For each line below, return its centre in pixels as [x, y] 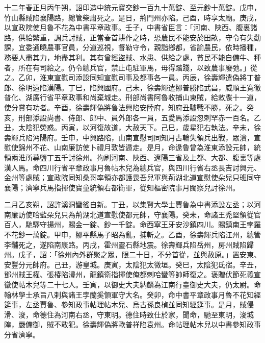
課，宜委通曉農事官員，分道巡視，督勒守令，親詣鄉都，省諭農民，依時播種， [132, 47]
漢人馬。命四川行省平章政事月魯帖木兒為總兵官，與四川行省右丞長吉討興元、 [132, 167]
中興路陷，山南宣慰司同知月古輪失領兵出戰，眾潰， [168, 137]
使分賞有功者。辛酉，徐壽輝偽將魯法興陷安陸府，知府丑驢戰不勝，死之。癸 [129, 107]
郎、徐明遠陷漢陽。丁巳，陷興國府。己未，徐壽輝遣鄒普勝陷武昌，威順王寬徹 [132, 87]
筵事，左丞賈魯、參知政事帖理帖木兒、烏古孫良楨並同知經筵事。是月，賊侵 [129, 304]
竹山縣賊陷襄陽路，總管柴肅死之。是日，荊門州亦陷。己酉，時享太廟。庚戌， [132, 17]
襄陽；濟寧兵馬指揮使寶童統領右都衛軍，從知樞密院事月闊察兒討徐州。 [122, 187]
